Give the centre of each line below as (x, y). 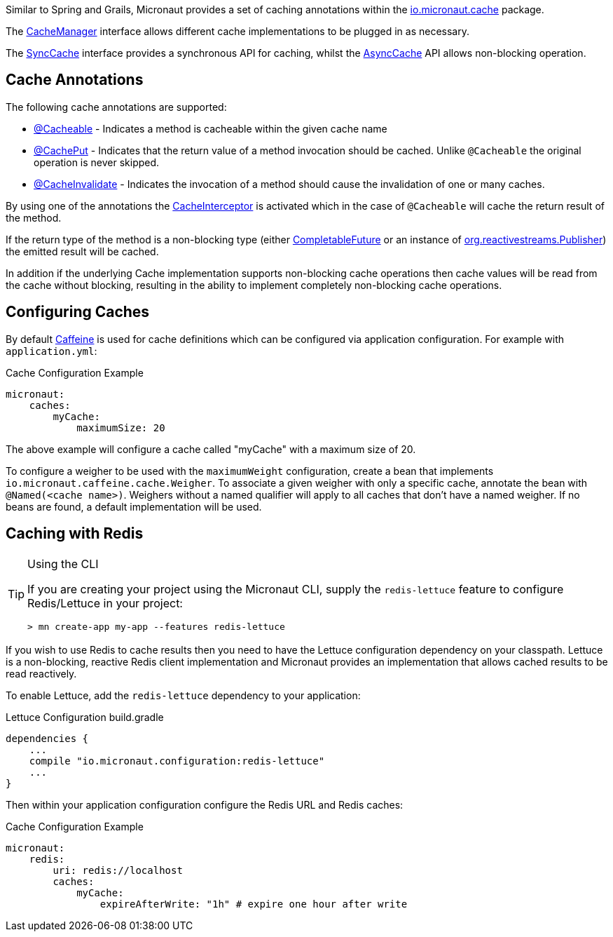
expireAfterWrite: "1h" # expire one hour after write (254, 904)
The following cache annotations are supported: (116, 107)
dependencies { (47, 738)
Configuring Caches (78, 312)
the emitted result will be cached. (82, 251)
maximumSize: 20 (121, 427)
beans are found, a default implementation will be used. (134, 506)
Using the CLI (63, 564)
